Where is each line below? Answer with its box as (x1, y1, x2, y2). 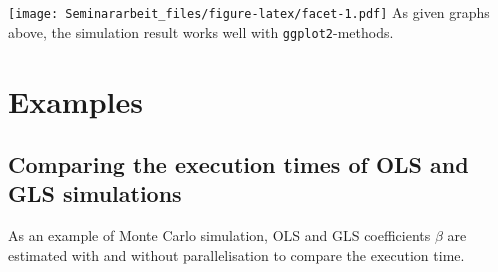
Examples (8, 80, 143, 121)
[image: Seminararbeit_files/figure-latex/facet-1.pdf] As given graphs (8, 2, 490, 22)
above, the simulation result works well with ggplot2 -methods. (8, 21, 394, 42)
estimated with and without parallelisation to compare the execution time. (8, 244, 465, 265)
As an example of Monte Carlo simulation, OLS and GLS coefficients (8, 225, 431, 246)
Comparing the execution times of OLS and (8, 149, 469, 180)
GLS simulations (8, 178, 182, 209)
